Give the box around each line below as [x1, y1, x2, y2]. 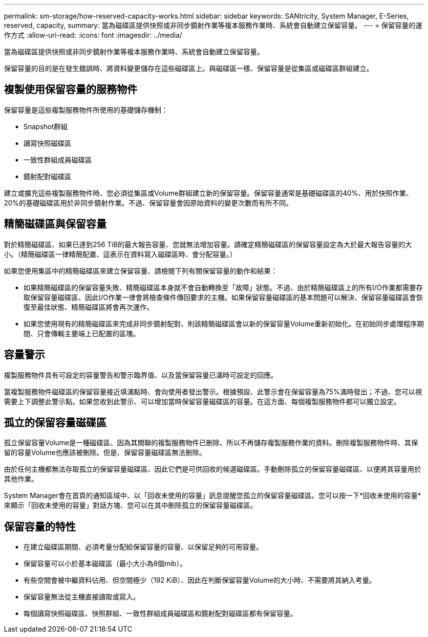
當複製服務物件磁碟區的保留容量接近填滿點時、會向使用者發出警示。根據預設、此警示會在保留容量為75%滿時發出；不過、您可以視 [4, 387, 422, 396]
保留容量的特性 [4, 520, 76, 533]
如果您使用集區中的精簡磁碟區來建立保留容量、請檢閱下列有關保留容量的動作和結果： [4, 266, 278, 275]
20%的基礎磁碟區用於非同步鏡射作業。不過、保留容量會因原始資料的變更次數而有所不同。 [4, 198, 293, 207]
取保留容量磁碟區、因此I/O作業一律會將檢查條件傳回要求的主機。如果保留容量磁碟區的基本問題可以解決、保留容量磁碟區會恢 [23, 293, 423, 301]
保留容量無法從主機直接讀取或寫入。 [23, 592, 140, 601]
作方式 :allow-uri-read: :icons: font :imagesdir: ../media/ [4, 31, 182, 39]
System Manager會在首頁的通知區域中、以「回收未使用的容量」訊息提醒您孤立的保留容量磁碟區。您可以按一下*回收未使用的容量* [4, 491, 421, 500]
